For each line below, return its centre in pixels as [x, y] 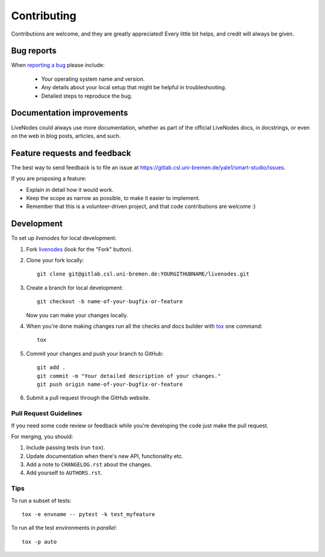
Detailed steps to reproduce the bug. [87, 96]
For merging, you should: [42, 436]
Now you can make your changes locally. [77, 315]
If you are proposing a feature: [49, 178]
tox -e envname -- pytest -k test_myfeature [89, 515]
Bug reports [34, 51]
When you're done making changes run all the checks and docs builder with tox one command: [144, 326]
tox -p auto [39, 542]
